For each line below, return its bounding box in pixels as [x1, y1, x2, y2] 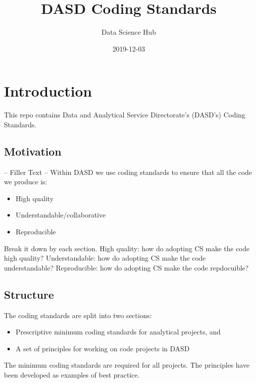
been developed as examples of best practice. [4, 369, 140, 380]
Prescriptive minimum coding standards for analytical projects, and [15, 327, 221, 337]
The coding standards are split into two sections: [4, 310, 152, 320]
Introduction [4, 81, 92, 101]
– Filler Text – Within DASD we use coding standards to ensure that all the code [4, 166, 252, 177]
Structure [4, 286, 54, 302]
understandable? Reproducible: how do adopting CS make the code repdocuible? [4, 262, 249, 273]
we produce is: [4, 176, 48, 187]
